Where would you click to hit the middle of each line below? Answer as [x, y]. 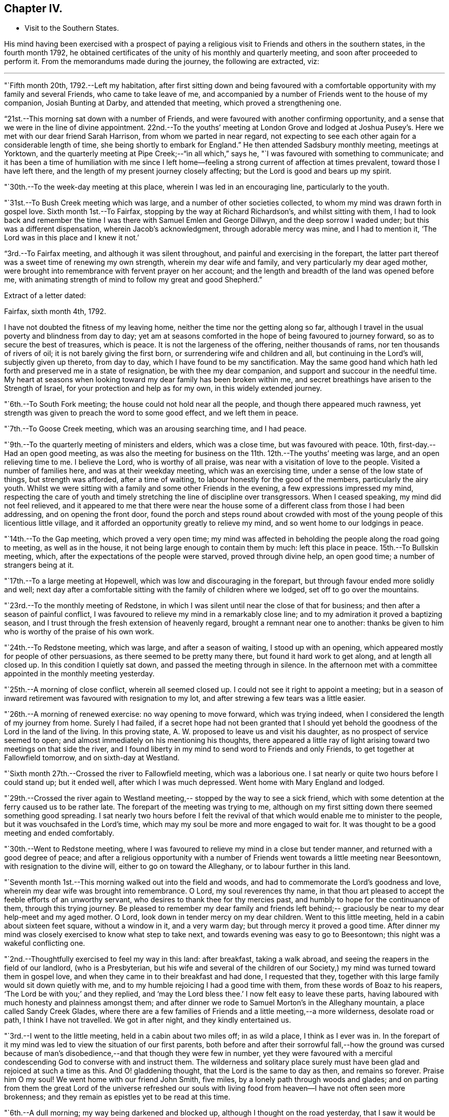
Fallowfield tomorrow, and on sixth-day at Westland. [92, 758]
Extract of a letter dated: [45, 296]
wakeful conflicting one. [45, 943]
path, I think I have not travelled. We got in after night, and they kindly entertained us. [148, 1020]
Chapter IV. [34, 8]
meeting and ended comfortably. [59, 833]
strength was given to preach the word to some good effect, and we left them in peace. [151, 413]
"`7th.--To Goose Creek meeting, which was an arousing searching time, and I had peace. [155, 429]
